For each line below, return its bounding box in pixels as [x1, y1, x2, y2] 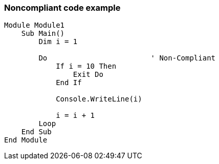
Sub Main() [21, 29, 65, 38]
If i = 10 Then [56, 62, 117, 71]
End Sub [21, 128, 52, 136]
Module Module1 [4, 21, 65, 30]
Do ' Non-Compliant [38, 54, 216, 63]
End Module [4, 136, 48, 145]
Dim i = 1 [38, 37, 78, 46]
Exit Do [73, 70, 103, 79]
